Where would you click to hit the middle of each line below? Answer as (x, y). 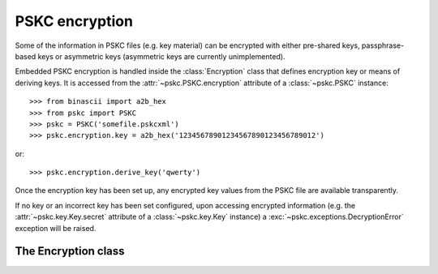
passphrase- (383, 45)
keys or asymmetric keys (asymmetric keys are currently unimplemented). (161, 56)
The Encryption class (70, 251)
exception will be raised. (56, 228)
